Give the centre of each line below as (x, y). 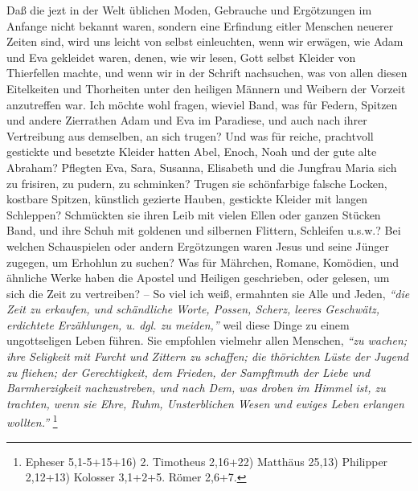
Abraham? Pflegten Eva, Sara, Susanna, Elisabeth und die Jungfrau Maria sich (202, 167)
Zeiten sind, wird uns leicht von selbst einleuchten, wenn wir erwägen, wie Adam (205, 41)
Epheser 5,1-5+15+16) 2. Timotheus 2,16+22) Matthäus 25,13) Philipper (207, 461)
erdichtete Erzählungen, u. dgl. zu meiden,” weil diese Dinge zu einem (178, 324)
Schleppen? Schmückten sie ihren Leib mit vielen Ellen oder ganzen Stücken (194, 214)
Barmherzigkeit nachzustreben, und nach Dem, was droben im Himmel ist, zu (196, 388)
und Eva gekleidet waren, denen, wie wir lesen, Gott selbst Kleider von (181, 57)
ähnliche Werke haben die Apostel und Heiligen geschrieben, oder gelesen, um (198, 278)
